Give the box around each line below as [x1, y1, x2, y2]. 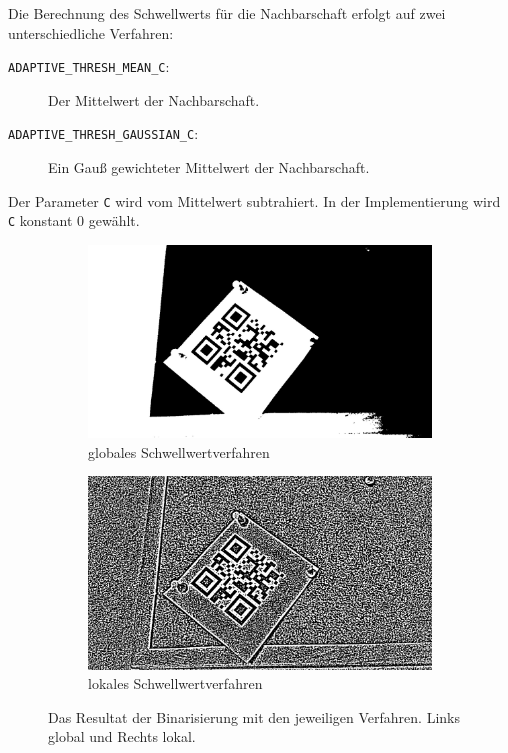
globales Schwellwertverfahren [88, 441, 270, 462]
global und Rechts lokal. [48, 726, 196, 747]
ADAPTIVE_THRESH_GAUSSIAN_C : [8, 123, 199, 144]
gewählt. [88, 210, 140, 231]
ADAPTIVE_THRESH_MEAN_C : [8, 56, 170, 77]
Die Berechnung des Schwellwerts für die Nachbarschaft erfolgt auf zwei [8, 3, 446, 23]
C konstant [8, 210, 73, 231]
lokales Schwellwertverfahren [88, 673, 263, 694]
